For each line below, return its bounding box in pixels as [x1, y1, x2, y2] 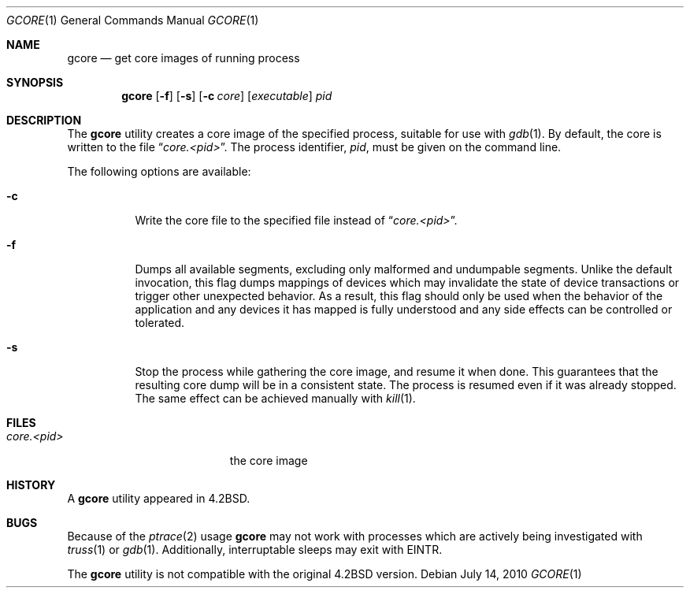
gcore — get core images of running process [67, 51, 300, 65]
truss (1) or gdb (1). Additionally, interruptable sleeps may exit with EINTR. [67, 543, 443, 556]
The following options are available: [67, 165, 251, 178]
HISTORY [6, 478, 56, 492]
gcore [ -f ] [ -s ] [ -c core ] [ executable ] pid [121, 89, 332, 102]
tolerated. [135, 316, 185, 329]
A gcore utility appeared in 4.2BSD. [67, 492, 250, 505]
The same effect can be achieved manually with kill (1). [135, 392, 416, 405]
